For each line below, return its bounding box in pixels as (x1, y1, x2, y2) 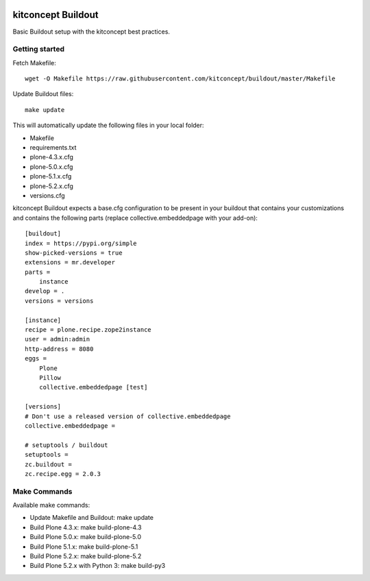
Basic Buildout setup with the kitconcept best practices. (12, 27, 171, 36)
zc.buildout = (25, 460, 72, 468)
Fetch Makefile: (12, 58, 56, 67)
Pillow (38, 374, 62, 381)
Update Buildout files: (12, 90, 74, 98)
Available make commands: (12, 501, 90, 510)
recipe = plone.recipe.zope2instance (25, 326, 152, 334)
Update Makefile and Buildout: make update (29, 514, 154, 522)
